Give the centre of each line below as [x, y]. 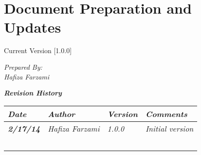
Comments [166, 114]
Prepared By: [23, 67]
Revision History [33, 93]
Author [62, 114]
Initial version [169, 128]
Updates [33, 27]
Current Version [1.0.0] [38, 50]
